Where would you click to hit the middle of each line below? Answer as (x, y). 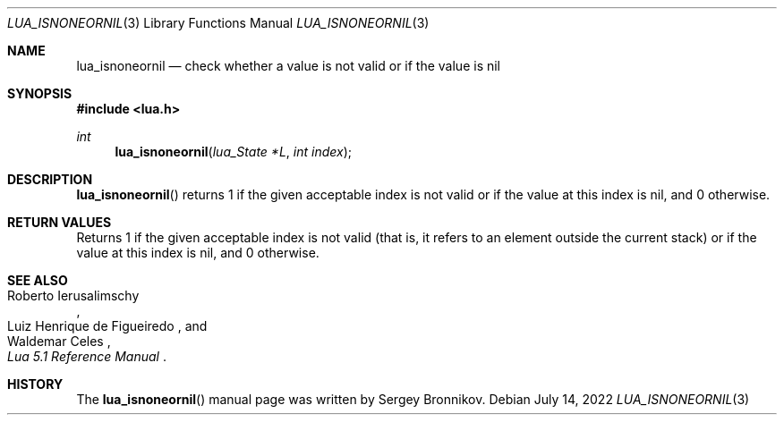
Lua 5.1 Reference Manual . (87, 356)
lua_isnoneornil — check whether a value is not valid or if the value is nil (289, 66)
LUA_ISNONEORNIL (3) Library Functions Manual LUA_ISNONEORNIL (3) (218, 23)
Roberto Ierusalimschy (73, 295)
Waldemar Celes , (59, 341)
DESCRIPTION (50, 179)
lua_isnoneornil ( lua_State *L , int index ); (233, 152)
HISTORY (35, 384)
